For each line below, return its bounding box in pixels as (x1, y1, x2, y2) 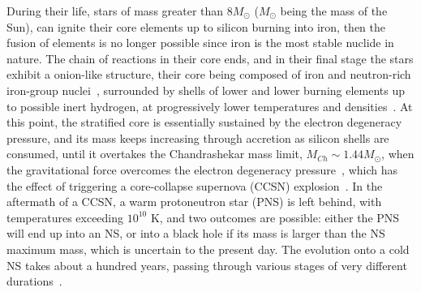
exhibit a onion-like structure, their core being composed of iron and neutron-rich (6, 66, 411, 83)
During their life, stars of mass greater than (6, 2, 224, 19)
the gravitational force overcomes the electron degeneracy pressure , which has (6, 161, 397, 178)
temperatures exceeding (6, 208, 124, 225)
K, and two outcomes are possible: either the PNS (150, 208, 400, 225)
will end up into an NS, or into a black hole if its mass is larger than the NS (6, 225, 385, 242)
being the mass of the (280, 2, 388, 19)
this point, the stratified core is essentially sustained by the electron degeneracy (6, 114, 402, 131)
